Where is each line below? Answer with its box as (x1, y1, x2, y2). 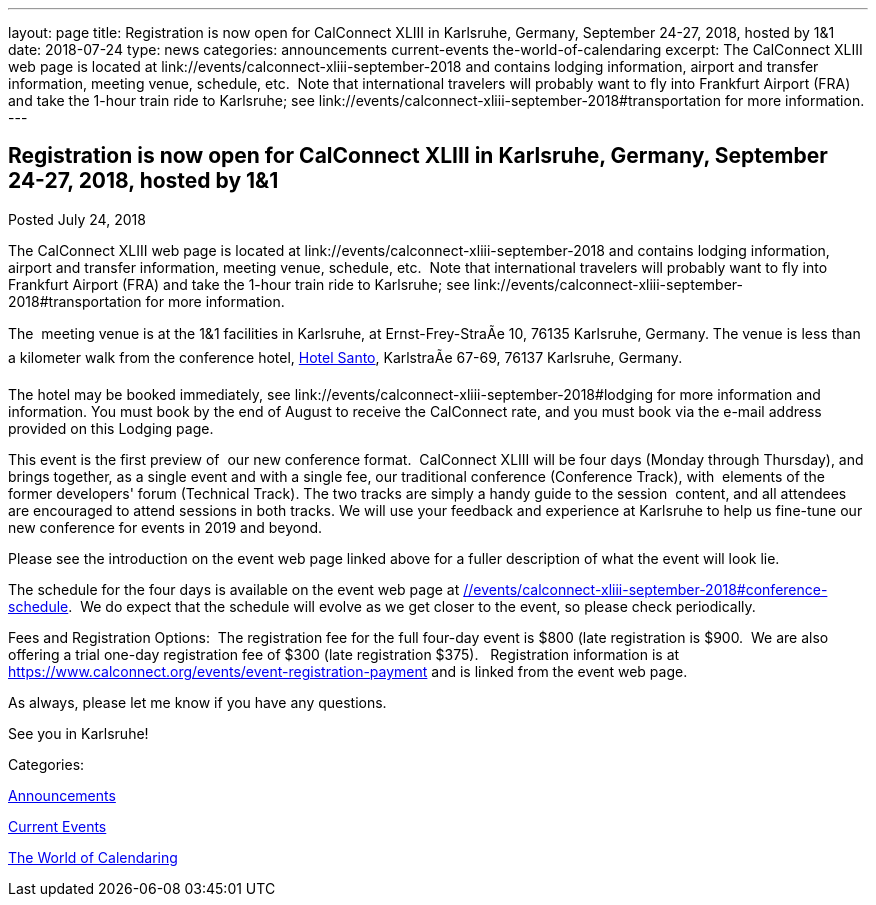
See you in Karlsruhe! (8, 724, 149, 742)
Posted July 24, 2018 (8, 210, 146, 228)
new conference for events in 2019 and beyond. (8, 518, 323, 536)
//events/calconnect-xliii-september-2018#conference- (463, 580, 828, 598)
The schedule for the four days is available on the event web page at (8, 580, 460, 598)
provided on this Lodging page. (8, 419, 214, 437)
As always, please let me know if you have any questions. (8, 693, 387, 711)
